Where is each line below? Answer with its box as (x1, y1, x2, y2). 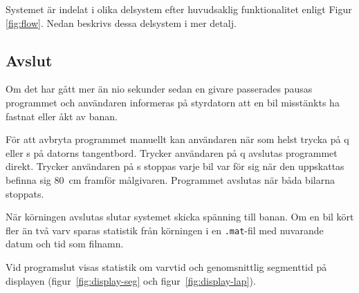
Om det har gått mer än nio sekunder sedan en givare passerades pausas (6, 82, 313, 96)
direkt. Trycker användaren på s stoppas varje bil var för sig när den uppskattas (6, 159, 344, 173)
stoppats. (6, 186, 44, 200)
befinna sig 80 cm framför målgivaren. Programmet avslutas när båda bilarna (6, 172, 335, 187)
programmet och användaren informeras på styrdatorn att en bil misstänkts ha (6, 95, 340, 109)
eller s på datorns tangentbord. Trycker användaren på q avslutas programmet (6, 145, 338, 160)
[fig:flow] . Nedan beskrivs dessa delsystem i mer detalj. (6, 15, 237, 30)
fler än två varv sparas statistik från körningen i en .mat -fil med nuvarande (6, 223, 324, 237)
